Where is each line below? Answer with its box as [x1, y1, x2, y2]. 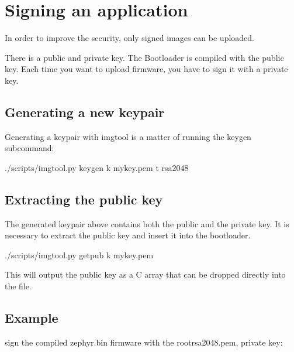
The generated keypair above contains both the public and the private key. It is [5, 217, 289, 230]
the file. [5, 280, 32, 292]
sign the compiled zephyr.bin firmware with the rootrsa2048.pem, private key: [5, 336, 283, 348]
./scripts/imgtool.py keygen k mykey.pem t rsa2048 [5, 161, 189, 173]
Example [5, 309, 58, 327]
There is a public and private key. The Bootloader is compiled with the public [5, 51, 284, 63]
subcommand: [5, 142, 54, 154]
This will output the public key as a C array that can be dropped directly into [5, 268, 286, 281]
